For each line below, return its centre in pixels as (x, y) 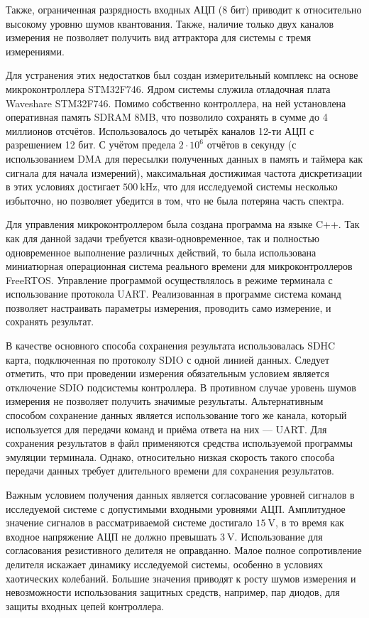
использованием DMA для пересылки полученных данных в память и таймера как (184, 158)
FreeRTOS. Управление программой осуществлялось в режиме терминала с (169, 280)
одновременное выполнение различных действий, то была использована (161, 252)
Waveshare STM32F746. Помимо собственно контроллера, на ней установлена (176, 103)
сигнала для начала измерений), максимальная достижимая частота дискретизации (184, 172)
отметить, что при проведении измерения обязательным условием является (167, 373)
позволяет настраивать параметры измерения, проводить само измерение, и (169, 307)
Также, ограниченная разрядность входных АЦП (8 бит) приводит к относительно (184, 9)
